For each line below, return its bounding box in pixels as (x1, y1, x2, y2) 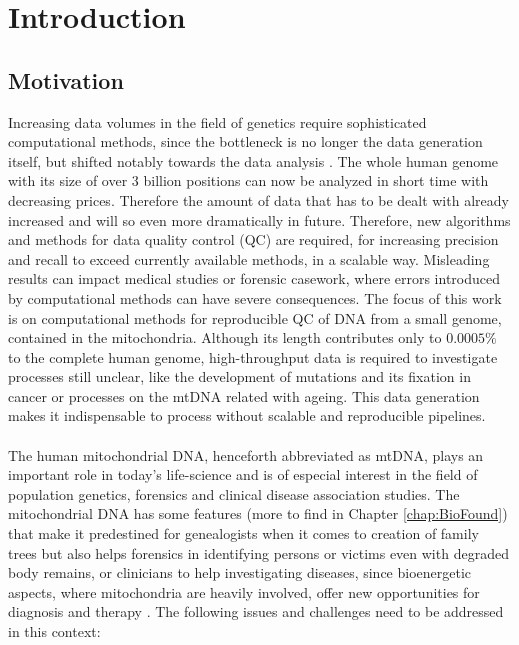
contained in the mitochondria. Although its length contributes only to (8, 327, 442, 348)
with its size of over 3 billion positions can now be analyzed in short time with (8, 170, 489, 191)
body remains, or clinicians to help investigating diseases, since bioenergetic (8, 562, 472, 583)
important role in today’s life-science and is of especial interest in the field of (8, 464, 478, 485)
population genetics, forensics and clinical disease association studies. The (8, 483, 460, 504)
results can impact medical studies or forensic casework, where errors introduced (8, 268, 501, 289)
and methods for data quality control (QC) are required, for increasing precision (8, 229, 499, 250)
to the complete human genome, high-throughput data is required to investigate (8, 346, 498, 367)
